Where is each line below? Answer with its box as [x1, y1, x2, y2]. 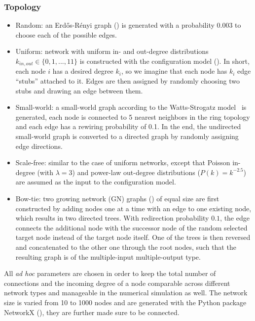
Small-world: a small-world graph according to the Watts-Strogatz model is [15, 102, 247, 112]
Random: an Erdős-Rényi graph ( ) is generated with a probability [15, 20, 215, 30]
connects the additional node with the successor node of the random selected [15, 222, 248, 232]
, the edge [220, 213, 250, 223]
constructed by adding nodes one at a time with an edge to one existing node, [15, 203, 252, 213]
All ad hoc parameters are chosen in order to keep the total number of [4, 268, 216, 278]
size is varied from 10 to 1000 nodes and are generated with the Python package [4, 297, 247, 307]
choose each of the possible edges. [15, 29, 117, 40]
